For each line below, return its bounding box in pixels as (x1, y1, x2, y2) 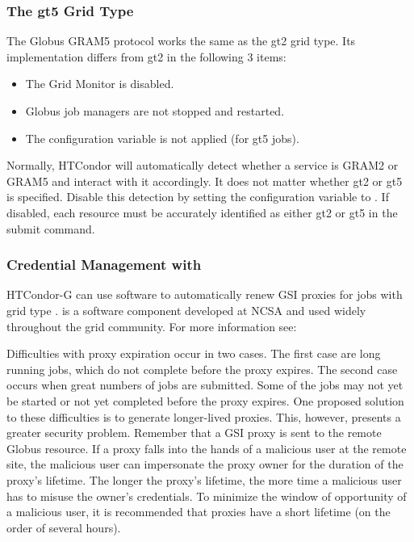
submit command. (6, 220, 95, 237)
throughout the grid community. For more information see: (6, 317, 297, 334)
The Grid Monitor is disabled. (25, 75, 174, 92)
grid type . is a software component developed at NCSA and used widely (6, 301, 366, 318)
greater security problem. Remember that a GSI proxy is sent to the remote (6, 424, 382, 441)
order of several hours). (6, 519, 121, 536)
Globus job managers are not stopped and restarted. (25, 103, 285, 119)
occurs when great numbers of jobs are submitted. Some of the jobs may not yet (6, 376, 404, 393)
